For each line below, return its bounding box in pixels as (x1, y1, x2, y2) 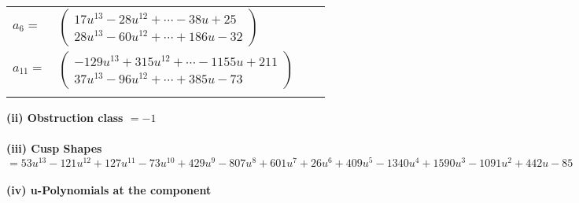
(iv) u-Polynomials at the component (6, 182, 212, 198)
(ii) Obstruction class (6, 109, 124, 125)
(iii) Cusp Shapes (6, 140, 102, 157)
